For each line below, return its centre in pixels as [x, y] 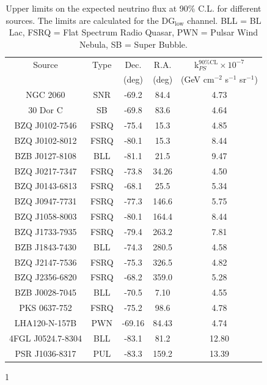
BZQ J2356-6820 [46, 277]
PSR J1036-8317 [46, 353]
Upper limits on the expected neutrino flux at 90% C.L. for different [133, 8]
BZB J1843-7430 [46, 246]
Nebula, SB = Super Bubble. [133, 44]
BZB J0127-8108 [46, 155]
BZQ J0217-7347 [46, 170]
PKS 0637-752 [46, 308]
